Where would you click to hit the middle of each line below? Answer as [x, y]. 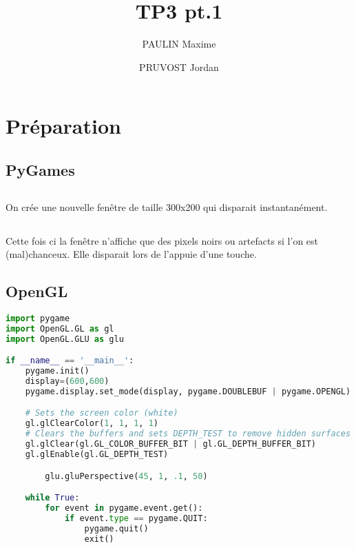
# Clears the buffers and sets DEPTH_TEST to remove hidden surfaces [188, 434]
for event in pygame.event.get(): [124, 508]
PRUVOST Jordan [179, 67]
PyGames [40, 169]
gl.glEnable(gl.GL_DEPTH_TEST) [97, 454]
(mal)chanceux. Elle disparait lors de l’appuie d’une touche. [131, 254]
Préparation [63, 126]
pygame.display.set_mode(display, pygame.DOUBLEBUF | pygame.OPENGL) [188, 391]
